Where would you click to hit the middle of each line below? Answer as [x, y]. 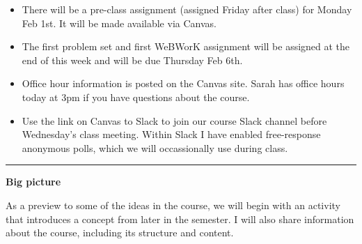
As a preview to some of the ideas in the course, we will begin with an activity [173, 205]
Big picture [33, 182]
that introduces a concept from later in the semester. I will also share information [180, 219]
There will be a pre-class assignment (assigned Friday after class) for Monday [187, 9]
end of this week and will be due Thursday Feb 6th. [132, 60]
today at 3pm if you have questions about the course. [136, 97]
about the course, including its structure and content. [120, 232]
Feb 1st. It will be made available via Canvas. [119, 23]
